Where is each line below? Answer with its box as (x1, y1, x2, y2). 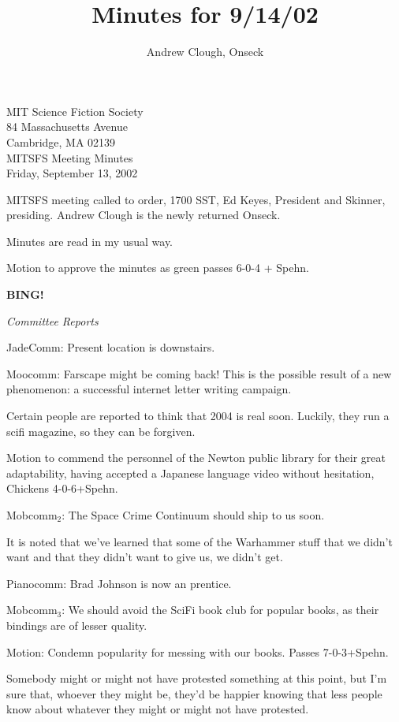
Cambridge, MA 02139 (6, 133, 116, 150)
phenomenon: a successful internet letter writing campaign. (6, 381, 292, 397)
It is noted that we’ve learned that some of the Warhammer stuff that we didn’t (6, 533, 393, 549)
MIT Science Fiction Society (6, 102, 144, 119)
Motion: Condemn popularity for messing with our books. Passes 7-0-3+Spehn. (6, 643, 389, 660)
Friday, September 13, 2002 (6, 165, 138, 181)
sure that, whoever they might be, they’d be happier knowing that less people (6, 685, 382, 702)
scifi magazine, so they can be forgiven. (6, 422, 196, 439)
